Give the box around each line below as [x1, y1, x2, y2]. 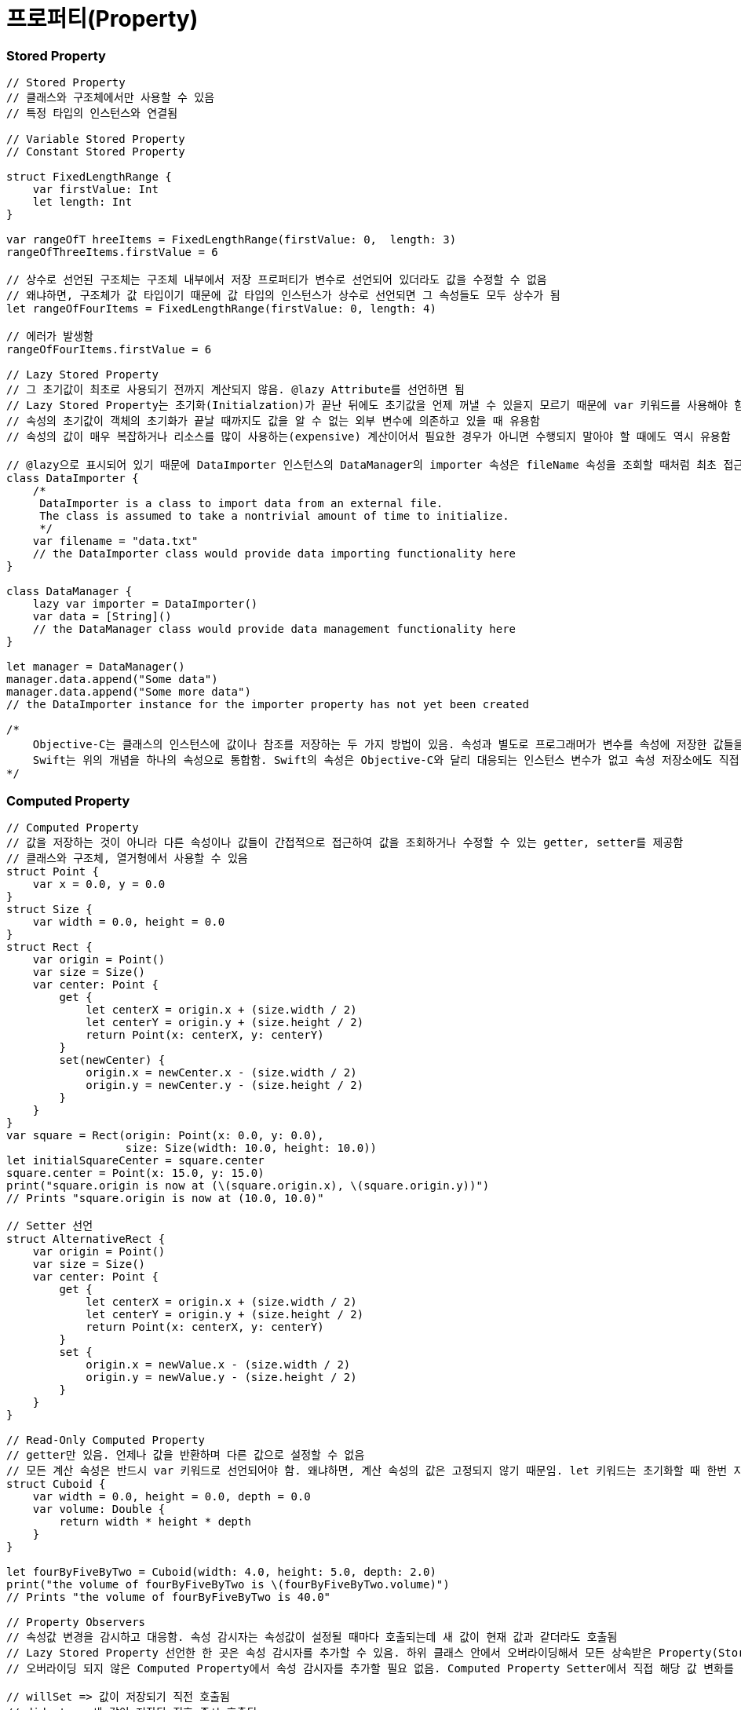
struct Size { [6, 902, 93, 915]
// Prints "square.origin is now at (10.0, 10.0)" [6, 1191, 324, 1204]
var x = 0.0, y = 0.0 [32, 877, 166, 890]
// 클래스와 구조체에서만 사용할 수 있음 [6, 91, 215, 104]
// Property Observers [6, 1615, 146, 1628]
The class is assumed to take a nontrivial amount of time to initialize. [39, 510, 509, 523]
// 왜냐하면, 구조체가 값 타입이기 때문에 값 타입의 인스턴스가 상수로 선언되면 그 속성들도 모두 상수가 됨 [6, 289, 560, 302]
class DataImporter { [6, 472, 139, 485]
